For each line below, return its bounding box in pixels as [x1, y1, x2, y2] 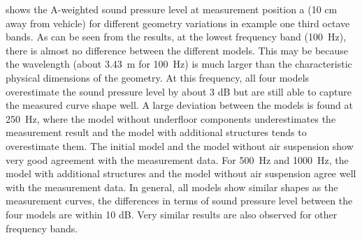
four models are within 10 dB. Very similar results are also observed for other [6, 207, 338, 221]
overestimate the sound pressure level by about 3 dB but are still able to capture [6, 84, 352, 98]
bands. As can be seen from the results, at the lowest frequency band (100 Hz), [6, 29, 347, 44]
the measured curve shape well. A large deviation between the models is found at [6, 98, 353, 112]
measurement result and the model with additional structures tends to [6, 125, 307, 140]
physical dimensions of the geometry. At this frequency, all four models [6, 70, 310, 84]
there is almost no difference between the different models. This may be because [6, 43, 349, 57]
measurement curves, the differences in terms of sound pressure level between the [6, 193, 353, 208]
